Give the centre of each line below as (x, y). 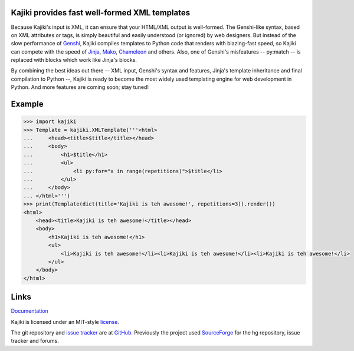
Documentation (29, 311)
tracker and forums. (35, 341)
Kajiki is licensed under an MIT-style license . (65, 322)
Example (27, 104)
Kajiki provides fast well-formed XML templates (101, 13)
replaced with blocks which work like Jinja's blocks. (74, 60)
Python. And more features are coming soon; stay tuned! (80, 87)
